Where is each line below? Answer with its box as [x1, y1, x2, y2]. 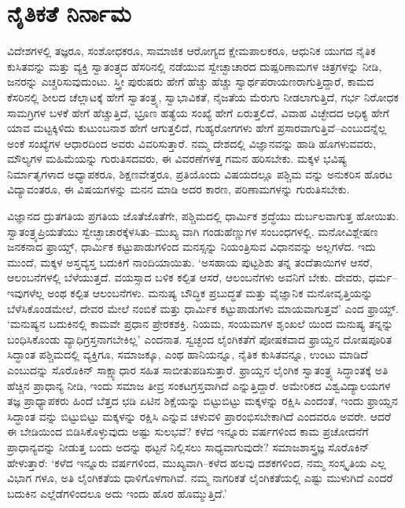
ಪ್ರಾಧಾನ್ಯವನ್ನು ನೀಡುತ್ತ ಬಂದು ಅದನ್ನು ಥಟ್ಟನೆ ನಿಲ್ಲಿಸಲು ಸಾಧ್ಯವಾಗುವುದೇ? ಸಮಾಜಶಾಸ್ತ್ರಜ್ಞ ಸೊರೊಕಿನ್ [7, 438, 370, 455]
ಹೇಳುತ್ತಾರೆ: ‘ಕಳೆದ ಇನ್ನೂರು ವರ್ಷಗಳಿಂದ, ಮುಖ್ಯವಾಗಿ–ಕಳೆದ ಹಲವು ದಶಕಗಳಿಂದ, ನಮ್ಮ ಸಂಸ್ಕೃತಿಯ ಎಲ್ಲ [7, 454, 386, 470]
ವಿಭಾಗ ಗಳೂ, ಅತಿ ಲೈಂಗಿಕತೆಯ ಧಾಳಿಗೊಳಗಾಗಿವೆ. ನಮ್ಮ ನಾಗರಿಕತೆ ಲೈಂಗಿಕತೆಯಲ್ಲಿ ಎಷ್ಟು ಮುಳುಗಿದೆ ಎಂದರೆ [7, 469, 393, 486]
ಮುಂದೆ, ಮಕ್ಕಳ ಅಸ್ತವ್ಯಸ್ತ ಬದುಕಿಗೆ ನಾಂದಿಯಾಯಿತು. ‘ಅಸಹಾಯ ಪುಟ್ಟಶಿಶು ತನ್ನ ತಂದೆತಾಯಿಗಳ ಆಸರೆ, [7, 253, 373, 270]
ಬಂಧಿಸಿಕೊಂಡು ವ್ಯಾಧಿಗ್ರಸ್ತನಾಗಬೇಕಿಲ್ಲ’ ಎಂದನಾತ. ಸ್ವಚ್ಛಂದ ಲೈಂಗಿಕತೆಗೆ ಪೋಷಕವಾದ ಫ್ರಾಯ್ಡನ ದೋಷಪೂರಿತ [7, 330, 392, 347]
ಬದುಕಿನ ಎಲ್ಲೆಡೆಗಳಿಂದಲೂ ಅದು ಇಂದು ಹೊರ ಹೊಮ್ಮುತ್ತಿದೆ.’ [7, 484, 227, 501]
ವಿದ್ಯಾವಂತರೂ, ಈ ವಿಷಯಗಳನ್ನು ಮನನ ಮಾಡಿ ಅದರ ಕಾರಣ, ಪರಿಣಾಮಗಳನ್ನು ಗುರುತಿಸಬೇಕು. [7, 181, 350, 197]
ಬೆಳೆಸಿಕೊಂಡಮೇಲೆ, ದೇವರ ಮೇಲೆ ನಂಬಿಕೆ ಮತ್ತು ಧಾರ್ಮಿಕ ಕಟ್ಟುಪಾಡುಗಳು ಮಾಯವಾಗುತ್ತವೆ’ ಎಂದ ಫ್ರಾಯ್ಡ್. [7, 300, 399, 316]
